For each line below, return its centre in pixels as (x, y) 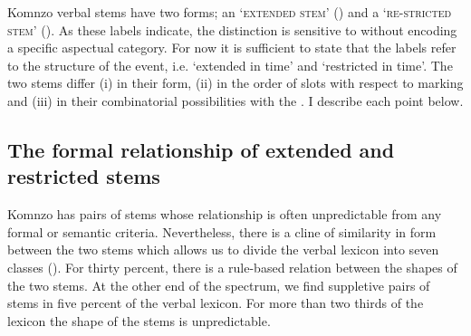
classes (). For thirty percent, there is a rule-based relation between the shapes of (232, 267)
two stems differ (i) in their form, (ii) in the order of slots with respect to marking (235, 83)
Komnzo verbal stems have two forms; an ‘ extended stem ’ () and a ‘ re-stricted (230, 12)
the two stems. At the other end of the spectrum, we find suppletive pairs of (219, 285)
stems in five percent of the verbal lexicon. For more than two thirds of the (216, 303)
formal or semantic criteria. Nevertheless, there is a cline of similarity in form (222, 231)
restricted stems (84, 176)
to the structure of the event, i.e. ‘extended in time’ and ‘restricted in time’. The (230, 65)
